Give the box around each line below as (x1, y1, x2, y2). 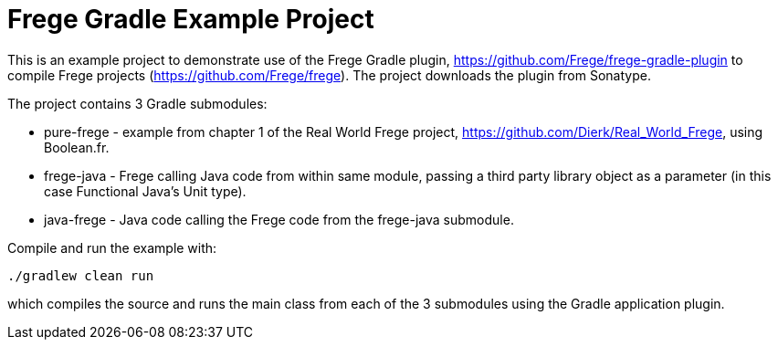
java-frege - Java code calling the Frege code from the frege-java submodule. (44, 211, 514, 227)
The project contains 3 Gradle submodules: (7, 95, 268, 111)
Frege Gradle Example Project (7, 4, 374, 35)
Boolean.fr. (44, 139, 110, 155)
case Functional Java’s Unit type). (44, 183, 247, 199)
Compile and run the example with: (7, 239, 217, 256)
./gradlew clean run (7, 268, 154, 283)
